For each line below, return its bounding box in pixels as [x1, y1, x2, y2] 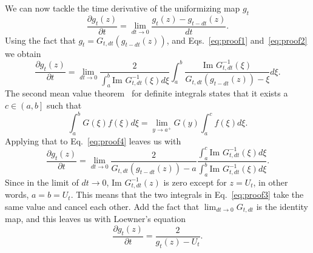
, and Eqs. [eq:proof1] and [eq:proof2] [166, 33, 308, 46]
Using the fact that [5, 33, 76, 46]
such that [47, 98, 82, 111]
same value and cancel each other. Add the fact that [5, 200, 200, 212]
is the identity [256, 200, 308, 212]
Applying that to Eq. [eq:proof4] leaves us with [5, 134, 181, 147]
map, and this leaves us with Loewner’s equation [5, 212, 186, 225]
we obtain [5, 47, 41, 59]
